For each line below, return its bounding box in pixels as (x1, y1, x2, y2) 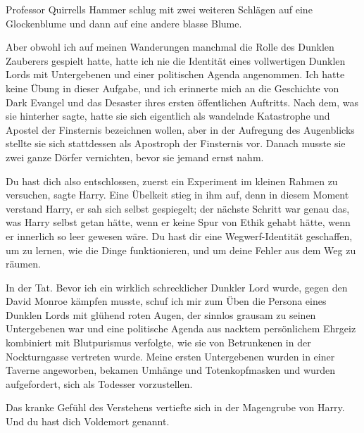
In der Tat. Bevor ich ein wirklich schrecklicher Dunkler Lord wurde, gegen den (6, 280, 348, 294)
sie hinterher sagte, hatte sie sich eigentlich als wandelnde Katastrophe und (6, 108, 330, 123)
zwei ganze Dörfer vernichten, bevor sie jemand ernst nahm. (6, 149, 264, 164)
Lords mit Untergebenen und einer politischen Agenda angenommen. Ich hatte (6, 67, 345, 82)
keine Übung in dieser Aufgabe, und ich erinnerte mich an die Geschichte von (6, 80, 339, 95)
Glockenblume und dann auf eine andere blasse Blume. (6, 15, 242, 30)
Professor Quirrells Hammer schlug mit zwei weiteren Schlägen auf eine (6, 2, 313, 16)
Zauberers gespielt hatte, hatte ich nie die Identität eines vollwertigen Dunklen (6, 53, 346, 68)
